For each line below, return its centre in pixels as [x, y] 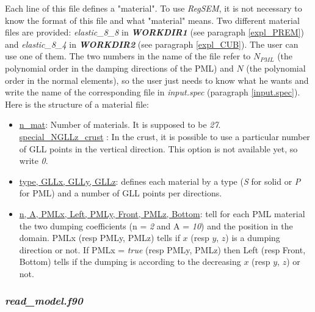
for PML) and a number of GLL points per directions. [121, 193]
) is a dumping [253, 238]
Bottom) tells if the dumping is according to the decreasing [130, 262]
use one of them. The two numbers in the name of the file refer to [128, 56]
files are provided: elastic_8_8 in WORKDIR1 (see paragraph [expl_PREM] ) [154, 32]
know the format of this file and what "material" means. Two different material [152, 20]
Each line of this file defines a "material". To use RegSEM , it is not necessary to [154, 8]
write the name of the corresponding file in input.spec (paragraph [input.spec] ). [153, 92]
